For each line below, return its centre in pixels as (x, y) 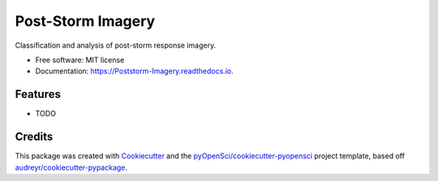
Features (38, 94)
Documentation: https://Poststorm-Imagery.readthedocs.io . (135, 71)
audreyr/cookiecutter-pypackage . (71, 167)
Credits (34, 137)
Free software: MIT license (80, 60)
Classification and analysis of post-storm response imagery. (116, 45)
